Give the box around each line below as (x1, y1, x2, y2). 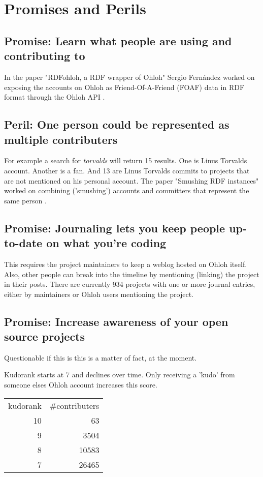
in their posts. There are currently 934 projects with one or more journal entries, (4, 279, 255, 289)
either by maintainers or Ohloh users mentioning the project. (4, 288, 194, 299)
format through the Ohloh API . (4, 92, 105, 102)
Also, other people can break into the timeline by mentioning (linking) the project (4, 269, 259, 279)
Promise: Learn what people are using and (4, 33, 232, 48)
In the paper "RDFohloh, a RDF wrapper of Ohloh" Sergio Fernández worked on (4, 71, 255, 82)
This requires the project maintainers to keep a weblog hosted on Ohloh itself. (4, 258, 247, 269)
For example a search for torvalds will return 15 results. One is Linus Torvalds (4, 155, 247, 166)
